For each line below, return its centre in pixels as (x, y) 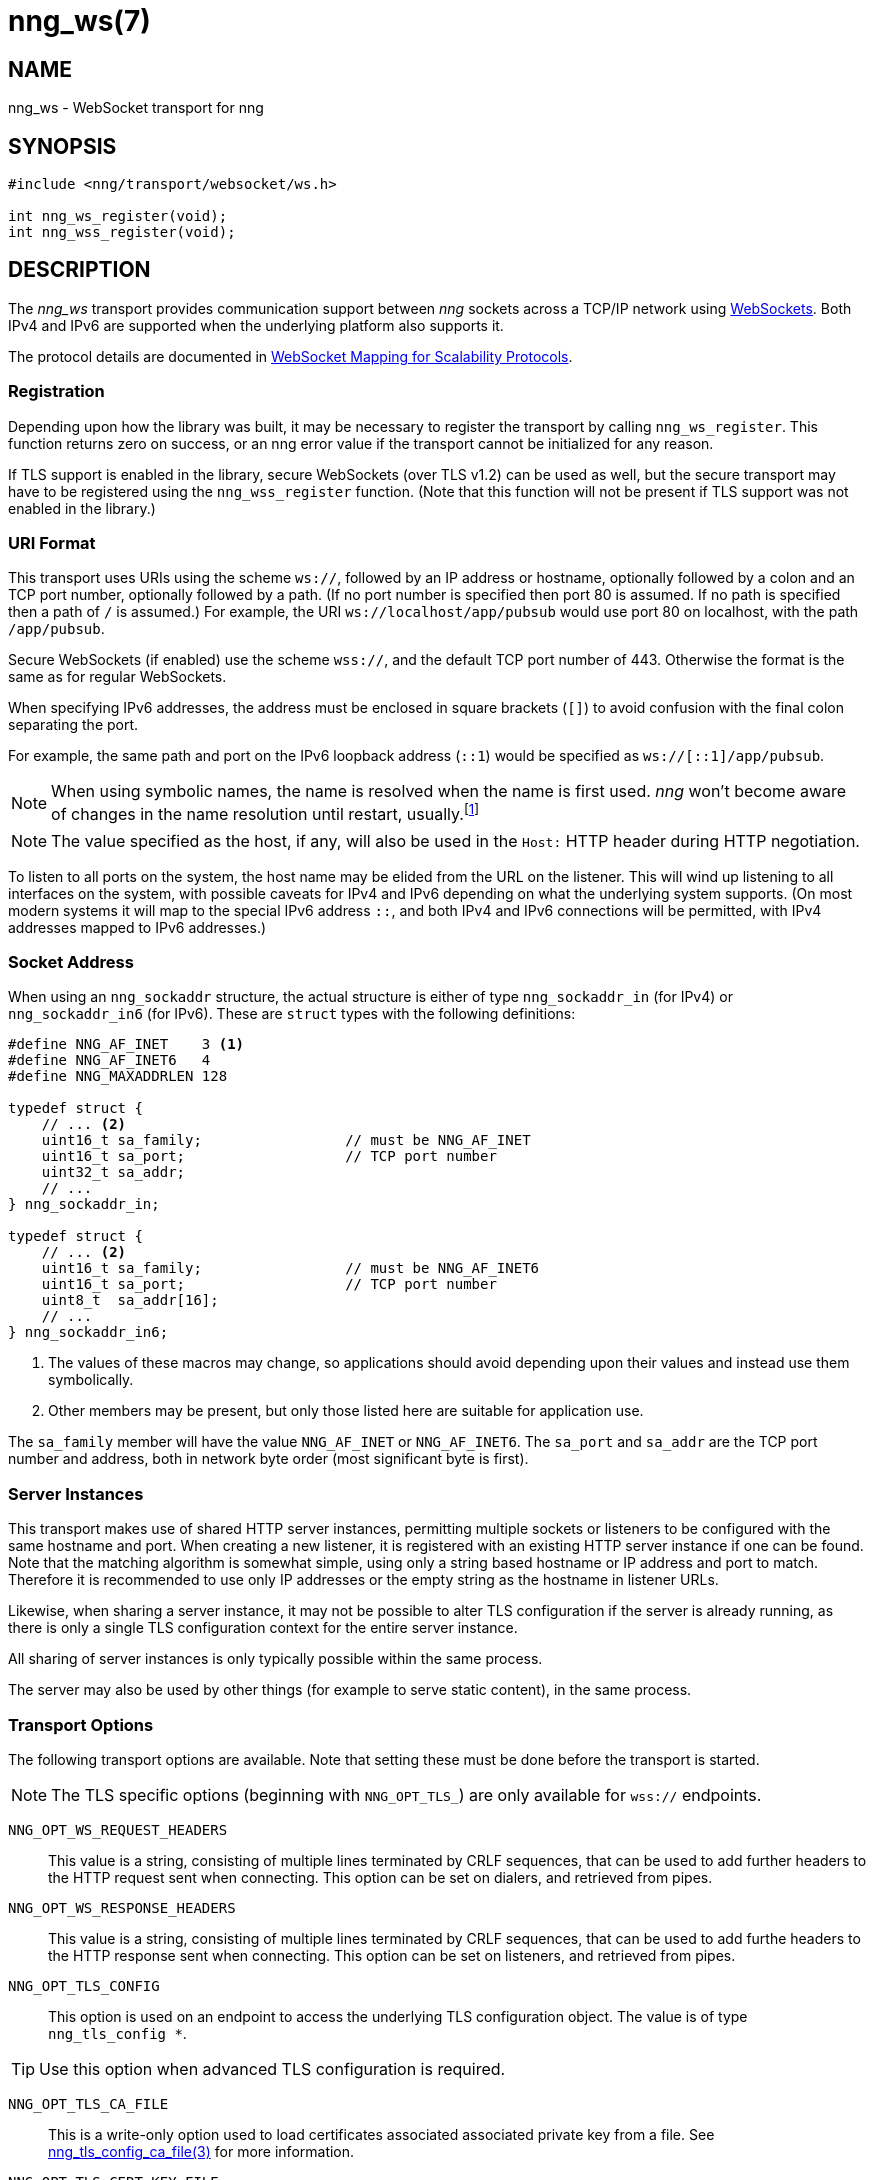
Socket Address (71, 962)
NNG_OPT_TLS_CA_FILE (88, 2103)
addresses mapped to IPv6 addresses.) (137, 927)
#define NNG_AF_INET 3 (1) (126, 1044)
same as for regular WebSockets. (117, 677)
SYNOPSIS (62, 146)
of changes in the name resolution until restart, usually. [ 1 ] (265, 813)
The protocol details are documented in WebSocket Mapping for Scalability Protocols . (290, 356)
